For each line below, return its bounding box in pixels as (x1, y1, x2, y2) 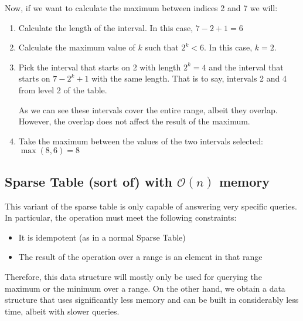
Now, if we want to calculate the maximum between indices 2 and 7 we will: (5, 2, 278, 13)
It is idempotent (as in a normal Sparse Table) (18, 231, 186, 243)
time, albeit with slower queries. (5, 305, 120, 317)
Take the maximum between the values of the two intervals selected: (18, 134, 263, 147)
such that (145, 41, 179, 53)
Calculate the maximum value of (18, 41, 135, 53)
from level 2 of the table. (18, 83, 107, 96)
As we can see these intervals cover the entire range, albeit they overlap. (18, 103, 278, 116)
